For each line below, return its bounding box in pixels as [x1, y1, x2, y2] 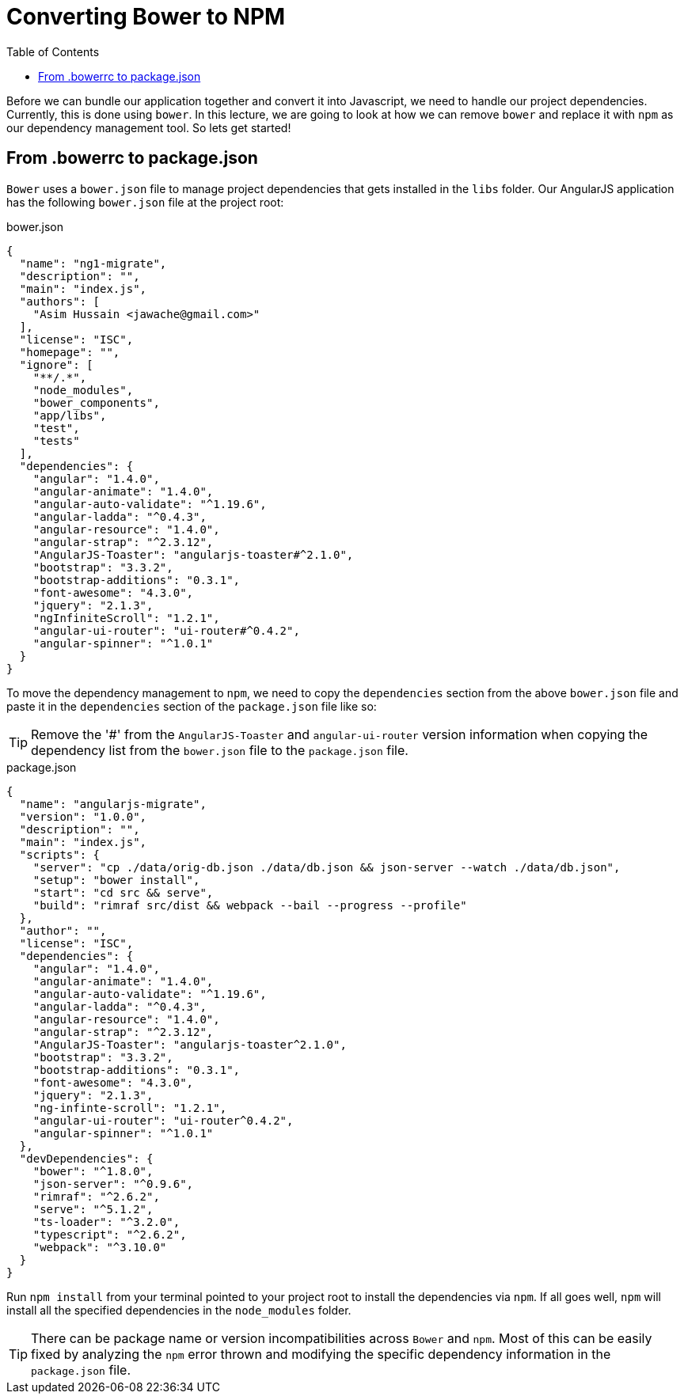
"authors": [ [19, 294, 101, 308]
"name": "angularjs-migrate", [19, 797, 207, 810]
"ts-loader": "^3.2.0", [32, 1215, 180, 1228]
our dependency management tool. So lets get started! [6, 120, 291, 135]
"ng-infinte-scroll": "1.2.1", [32, 1101, 227, 1114]
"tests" [32, 434, 80, 447]
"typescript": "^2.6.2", [32, 1227, 187, 1241]
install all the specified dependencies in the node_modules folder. [6, 1303, 351, 1317]
